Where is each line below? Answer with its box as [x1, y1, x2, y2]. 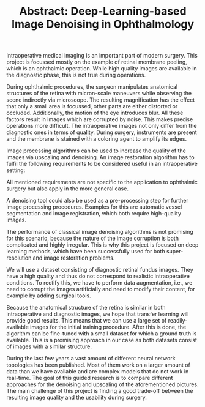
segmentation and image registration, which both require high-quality [6, 210, 182, 217]
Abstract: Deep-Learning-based [19, 4, 187, 18]
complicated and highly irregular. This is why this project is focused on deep [6, 241, 199, 248]
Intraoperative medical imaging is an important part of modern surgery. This [6, 52, 198, 59]
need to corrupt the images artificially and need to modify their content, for [6, 286, 196, 293]
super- [166, 248, 184, 255]
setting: [6, 166, 26, 174]
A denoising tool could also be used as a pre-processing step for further [6, 197, 188, 204]
